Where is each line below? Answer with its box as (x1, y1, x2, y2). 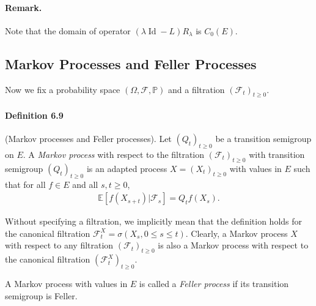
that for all (5, 177, 46, 190)
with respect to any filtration (5, 239, 114, 252)
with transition (249, 147, 305, 160)
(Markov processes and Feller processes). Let (5, 132, 172, 145)
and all (72, 177, 98, 190)
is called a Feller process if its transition (139, 277, 289, 289)
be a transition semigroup (215, 132, 312, 145)
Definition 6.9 (5, 108, 64, 121)
